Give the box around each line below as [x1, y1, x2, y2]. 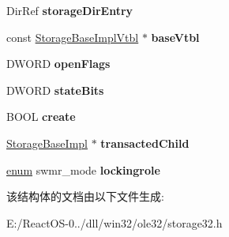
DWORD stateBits [6, 81, 104, 98]
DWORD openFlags [6, 55, 111, 72]
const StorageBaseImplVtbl [6, 28, 139, 45]
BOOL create [6, 108, 76, 125]
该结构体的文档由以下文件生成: [6, 188, 164, 205]
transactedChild [100, 134, 190, 151]
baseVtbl [151, 28, 200, 45]
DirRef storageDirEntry [6, 2, 133, 18]
